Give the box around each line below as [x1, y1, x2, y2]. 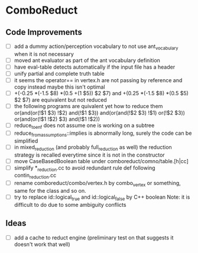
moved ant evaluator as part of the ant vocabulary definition [14, 57, 161, 64]
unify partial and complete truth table [14, 70, 105, 77]
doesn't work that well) [14, 241, 70, 248]
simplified [14, 137, 38, 144]
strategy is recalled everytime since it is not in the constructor [14, 151, 165, 158]
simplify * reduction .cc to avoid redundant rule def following [14, 164, 155, 173]
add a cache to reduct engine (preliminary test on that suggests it [14, 234, 174, 241]
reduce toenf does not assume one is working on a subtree [14, 122, 155, 130]
